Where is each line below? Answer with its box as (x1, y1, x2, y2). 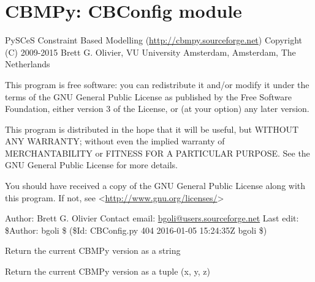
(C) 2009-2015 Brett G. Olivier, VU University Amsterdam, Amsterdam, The (5, 45, 296, 58)
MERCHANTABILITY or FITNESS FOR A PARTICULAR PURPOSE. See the (5, 146, 310, 159)
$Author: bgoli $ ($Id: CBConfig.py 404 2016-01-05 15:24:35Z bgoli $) (5, 223, 267, 236)
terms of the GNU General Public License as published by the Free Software (5, 90, 292, 103)
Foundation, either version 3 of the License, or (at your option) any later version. (5, 102, 309, 115)
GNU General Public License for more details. (5, 158, 178, 171)
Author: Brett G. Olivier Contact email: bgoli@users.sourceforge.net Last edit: (5, 212, 299, 224)
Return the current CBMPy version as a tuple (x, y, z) (5, 265, 210, 278)
